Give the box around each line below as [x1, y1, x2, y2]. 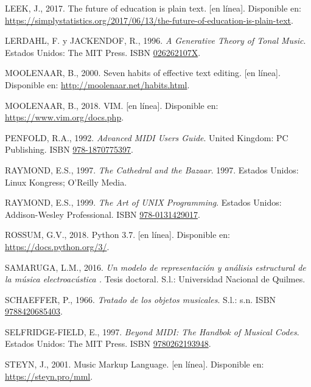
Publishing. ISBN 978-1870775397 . [5, 143, 133, 156]
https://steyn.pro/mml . [5, 369, 93, 382]
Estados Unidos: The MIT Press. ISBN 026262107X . [5, 46, 201, 58]
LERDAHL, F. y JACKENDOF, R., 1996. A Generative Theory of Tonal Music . [5, 34, 306, 47]
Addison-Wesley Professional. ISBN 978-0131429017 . [5, 207, 200, 220]
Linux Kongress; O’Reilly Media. [5, 175, 127, 188]
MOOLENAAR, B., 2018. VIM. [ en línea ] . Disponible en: [5, 99, 218, 111]
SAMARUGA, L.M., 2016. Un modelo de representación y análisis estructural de [5, 260, 306, 273]
